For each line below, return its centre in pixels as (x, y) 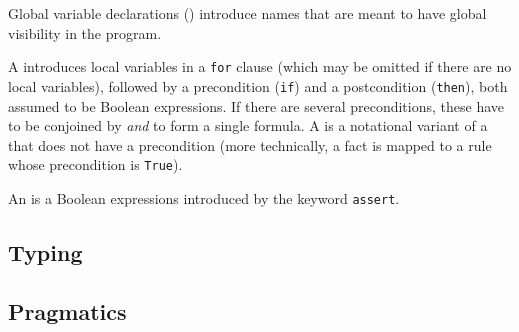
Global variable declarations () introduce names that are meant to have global (247, 13)
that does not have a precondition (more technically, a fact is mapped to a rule (250, 144)
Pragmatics (67, 310)
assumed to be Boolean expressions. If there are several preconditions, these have (256, 105)
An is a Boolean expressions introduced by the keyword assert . (204, 197)
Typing (45, 251)
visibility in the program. (85, 32)
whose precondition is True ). (95, 164)
